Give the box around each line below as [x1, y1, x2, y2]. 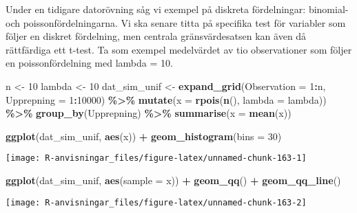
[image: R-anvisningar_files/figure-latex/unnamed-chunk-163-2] [6, 197, 307, 208]
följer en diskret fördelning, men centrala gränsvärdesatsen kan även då [6, 29, 307, 43]
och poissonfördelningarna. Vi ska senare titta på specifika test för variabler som [6, 15, 346, 30]
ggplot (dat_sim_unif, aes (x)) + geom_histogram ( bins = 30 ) [6, 128, 282, 143]
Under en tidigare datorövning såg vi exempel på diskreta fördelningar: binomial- [6, 2, 349, 16]
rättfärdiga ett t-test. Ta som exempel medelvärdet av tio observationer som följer [6, 42, 352, 56]
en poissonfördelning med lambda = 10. [6, 56, 173, 70]
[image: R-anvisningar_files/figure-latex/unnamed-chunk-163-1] [6, 153, 307, 164]
